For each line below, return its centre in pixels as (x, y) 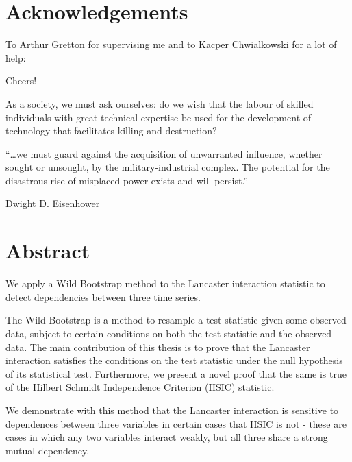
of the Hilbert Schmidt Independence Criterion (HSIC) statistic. (140, 387)
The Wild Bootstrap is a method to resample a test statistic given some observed (176, 320)
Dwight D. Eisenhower (53, 203)
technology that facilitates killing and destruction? (111, 131)
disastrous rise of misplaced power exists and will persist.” (127, 180)
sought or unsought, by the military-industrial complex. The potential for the (168, 167)
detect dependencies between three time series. (103, 296)
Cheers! (21, 81)
